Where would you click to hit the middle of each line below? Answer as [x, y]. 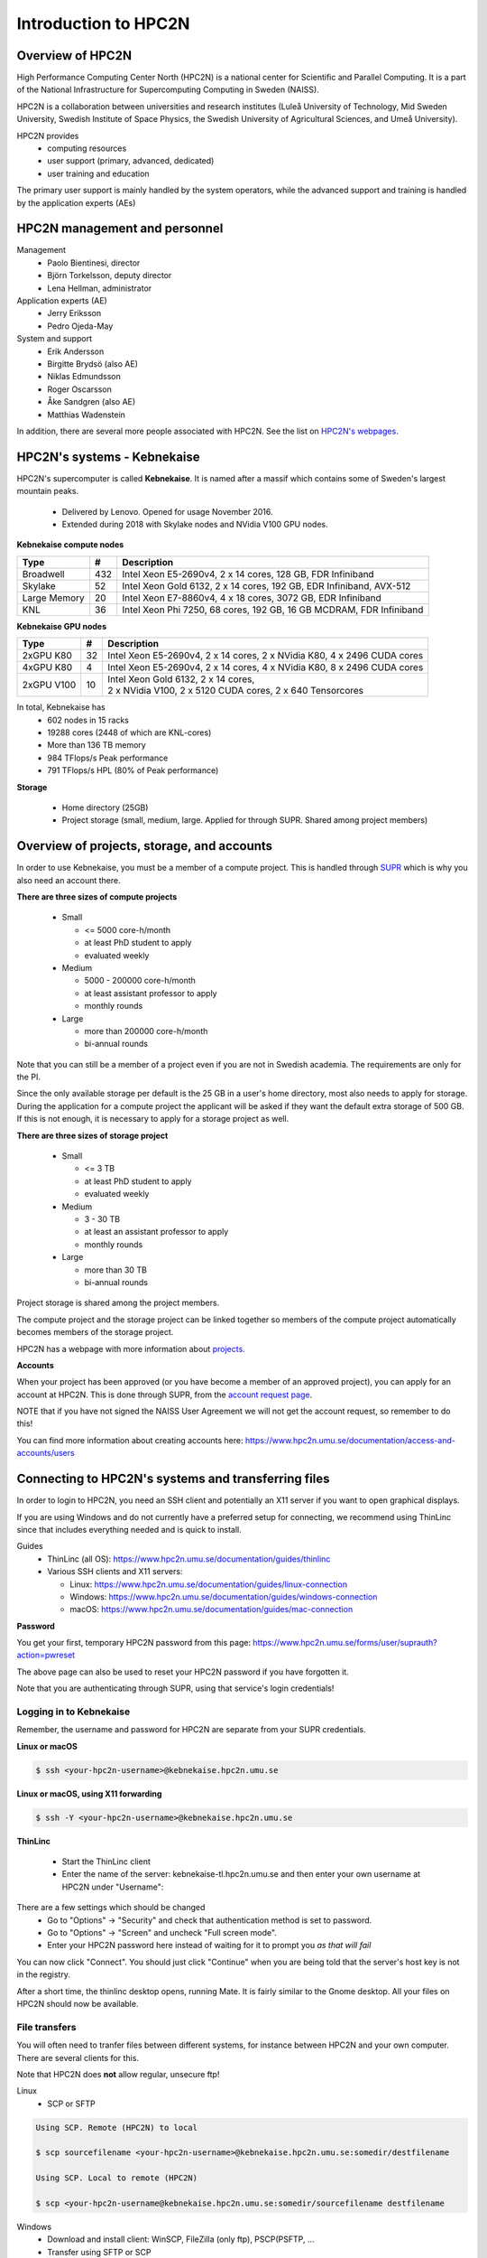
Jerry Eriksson [74, 313]
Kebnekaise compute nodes [70, 545]
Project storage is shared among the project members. [118, 1303]
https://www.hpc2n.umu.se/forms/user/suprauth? [345, 1643]
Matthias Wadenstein [87, 415]
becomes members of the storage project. [95, 1332]
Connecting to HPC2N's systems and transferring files [173, 1479]
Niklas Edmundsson [84, 377]
